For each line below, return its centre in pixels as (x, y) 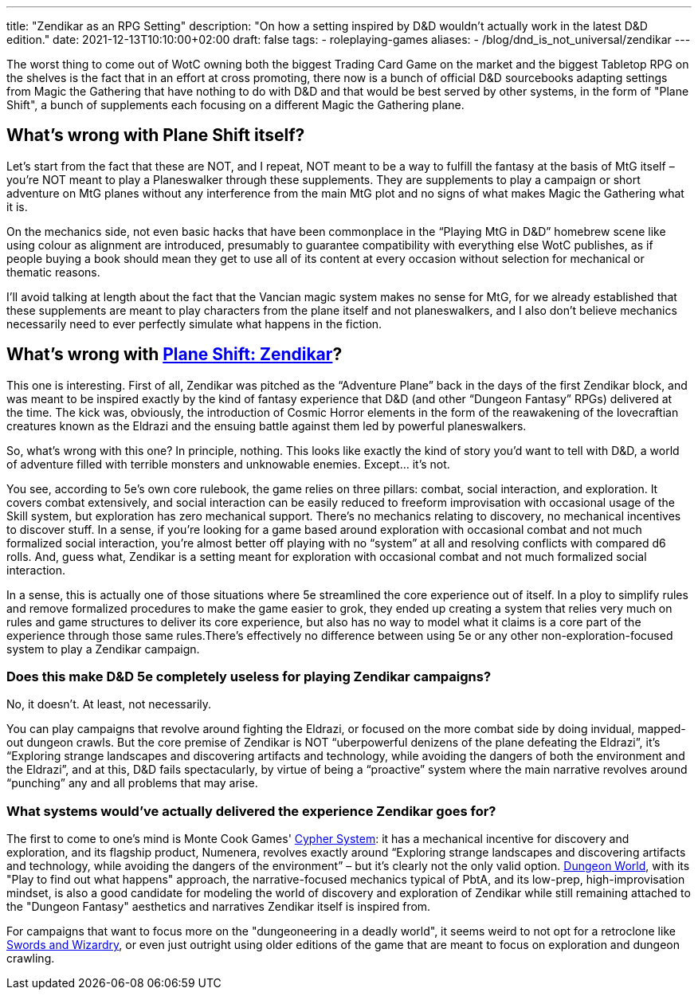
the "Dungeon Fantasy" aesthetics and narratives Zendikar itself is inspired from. (219, 907)
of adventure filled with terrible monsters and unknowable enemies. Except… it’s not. (228, 464)
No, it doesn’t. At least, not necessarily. (109, 704)
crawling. (31, 959)
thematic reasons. (53, 272)
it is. (17, 206)
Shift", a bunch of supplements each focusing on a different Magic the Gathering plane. (235, 105)
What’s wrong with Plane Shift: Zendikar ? (174, 355)
